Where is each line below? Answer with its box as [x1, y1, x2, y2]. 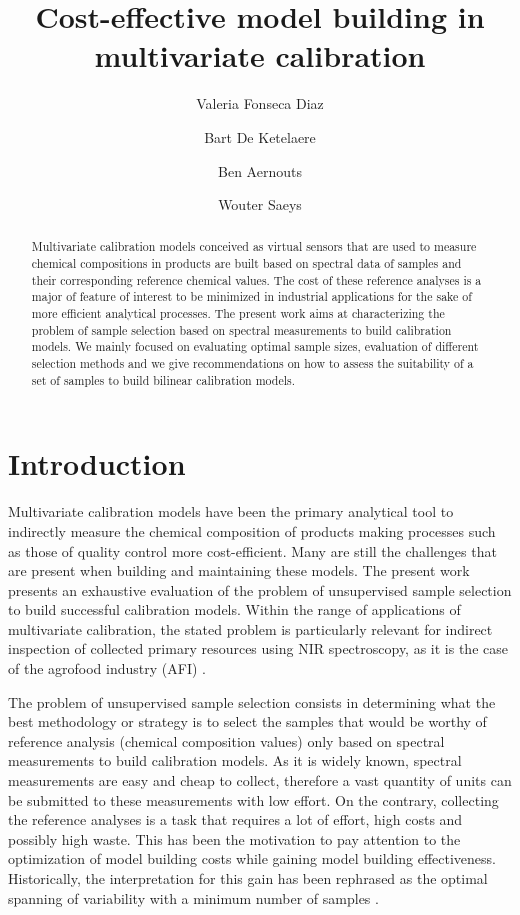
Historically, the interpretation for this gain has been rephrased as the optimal [8, 868, 488, 889]
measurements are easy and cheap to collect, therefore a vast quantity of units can [8, 770, 512, 791]
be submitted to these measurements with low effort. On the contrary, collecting [8, 789, 499, 810]
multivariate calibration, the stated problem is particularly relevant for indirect [8, 618, 493, 639]
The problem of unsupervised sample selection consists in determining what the [8, 691, 496, 712]
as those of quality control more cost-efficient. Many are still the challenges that [8, 540, 497, 561]
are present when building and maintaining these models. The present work [8, 560, 470, 581]
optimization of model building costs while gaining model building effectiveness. [8, 848, 496, 869]
